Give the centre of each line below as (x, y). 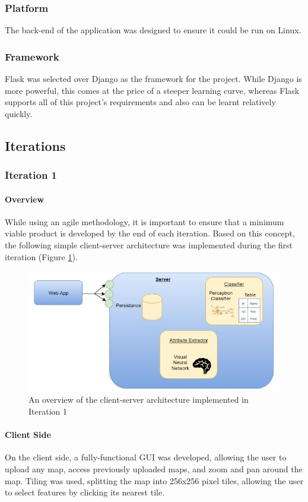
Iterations (35, 145)
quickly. (19, 113)
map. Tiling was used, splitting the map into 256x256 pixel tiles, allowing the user (154, 480)
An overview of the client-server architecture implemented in (139, 400)
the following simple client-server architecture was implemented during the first (149, 245)
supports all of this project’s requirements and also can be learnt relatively (140, 102)
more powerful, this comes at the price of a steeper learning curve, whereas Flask (152, 90)
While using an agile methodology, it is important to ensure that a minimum (145, 221)
